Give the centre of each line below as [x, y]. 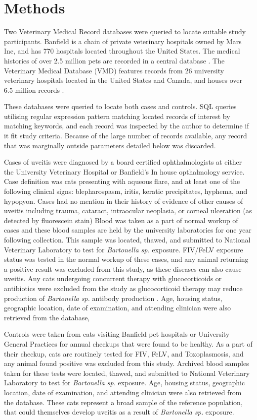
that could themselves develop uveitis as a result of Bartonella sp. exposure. [119, 412]
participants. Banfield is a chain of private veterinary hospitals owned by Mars [123, 41]
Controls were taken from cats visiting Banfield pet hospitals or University [117, 334]
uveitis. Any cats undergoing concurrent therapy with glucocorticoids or [113, 278]
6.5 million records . [34, 90]
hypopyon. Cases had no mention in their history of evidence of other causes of [124, 201]
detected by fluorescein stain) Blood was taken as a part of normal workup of [121, 220]
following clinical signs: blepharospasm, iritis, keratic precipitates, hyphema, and [126, 191]
